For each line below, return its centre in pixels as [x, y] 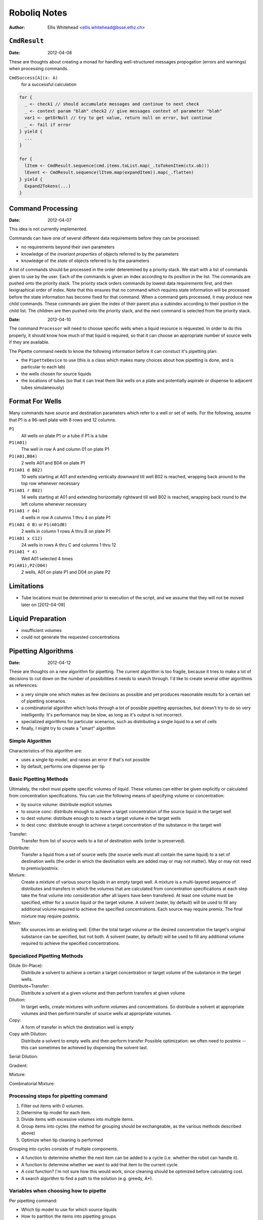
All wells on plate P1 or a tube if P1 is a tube [65, 436]
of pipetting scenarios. [44, 701]
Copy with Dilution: [28, 1034]
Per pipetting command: [33, 1200]
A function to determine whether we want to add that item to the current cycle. [100, 1164]
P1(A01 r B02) [26, 490]
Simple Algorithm [30, 741]
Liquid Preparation [38, 619]
